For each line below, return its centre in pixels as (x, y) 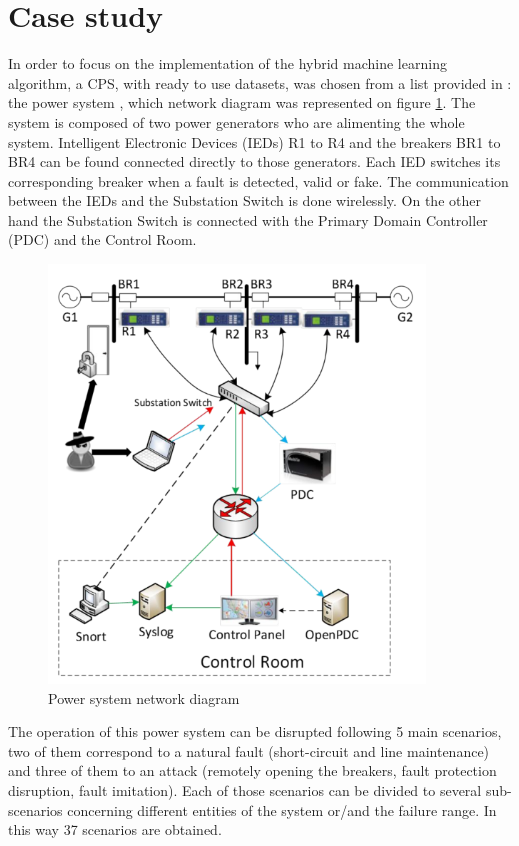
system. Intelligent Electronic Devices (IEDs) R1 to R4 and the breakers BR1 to (254, 141)
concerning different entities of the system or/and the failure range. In (282, 809)
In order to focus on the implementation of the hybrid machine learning (227, 63)
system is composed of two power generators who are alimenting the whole (236, 121)
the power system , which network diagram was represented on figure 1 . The (242, 102)
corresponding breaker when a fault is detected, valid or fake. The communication (258, 180)
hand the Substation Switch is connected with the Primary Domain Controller (248, 219)
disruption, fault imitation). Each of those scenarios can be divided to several (245, 790)
